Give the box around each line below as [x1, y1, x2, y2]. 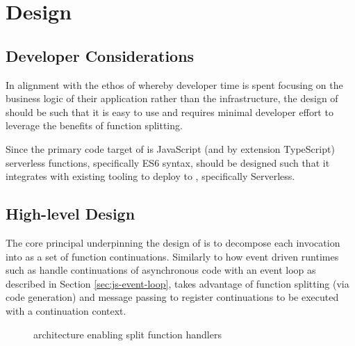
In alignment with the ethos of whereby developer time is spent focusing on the [6, 77, 343, 92]
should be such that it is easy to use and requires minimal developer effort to [6, 104, 333, 119]
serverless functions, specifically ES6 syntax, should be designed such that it [6, 155, 330, 170]
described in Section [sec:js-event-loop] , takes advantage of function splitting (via [6, 276, 349, 290]
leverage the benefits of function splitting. [6, 118, 183, 133]
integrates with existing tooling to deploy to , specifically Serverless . [6, 169, 295, 183]
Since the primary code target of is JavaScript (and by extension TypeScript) [6, 141, 335, 156]
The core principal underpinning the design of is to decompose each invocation [6, 235, 340, 249]
